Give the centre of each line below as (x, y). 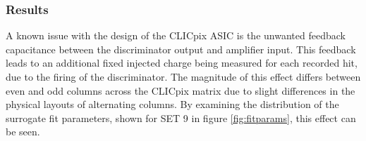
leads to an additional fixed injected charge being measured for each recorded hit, (182, 63)
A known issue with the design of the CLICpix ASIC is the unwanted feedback (176, 35)
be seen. (23, 132)
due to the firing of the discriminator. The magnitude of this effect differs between (183, 76)
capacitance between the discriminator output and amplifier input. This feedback (181, 49)
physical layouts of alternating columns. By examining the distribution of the (172, 104)
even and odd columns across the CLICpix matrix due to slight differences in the (181, 90)
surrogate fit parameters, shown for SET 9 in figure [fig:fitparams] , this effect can (181, 117)
